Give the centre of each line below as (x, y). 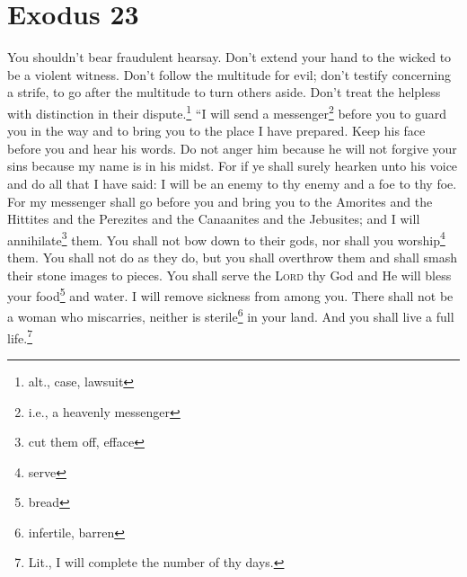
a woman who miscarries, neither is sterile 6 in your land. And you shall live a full (231, 315)
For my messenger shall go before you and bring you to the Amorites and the (220, 201)
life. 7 (20, 336)
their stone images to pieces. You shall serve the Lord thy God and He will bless (229, 275)
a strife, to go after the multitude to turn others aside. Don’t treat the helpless (224, 92)
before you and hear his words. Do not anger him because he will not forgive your (232, 148)
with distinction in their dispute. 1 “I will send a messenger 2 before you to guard (227, 111)
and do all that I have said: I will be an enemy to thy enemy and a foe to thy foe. (232, 183)
